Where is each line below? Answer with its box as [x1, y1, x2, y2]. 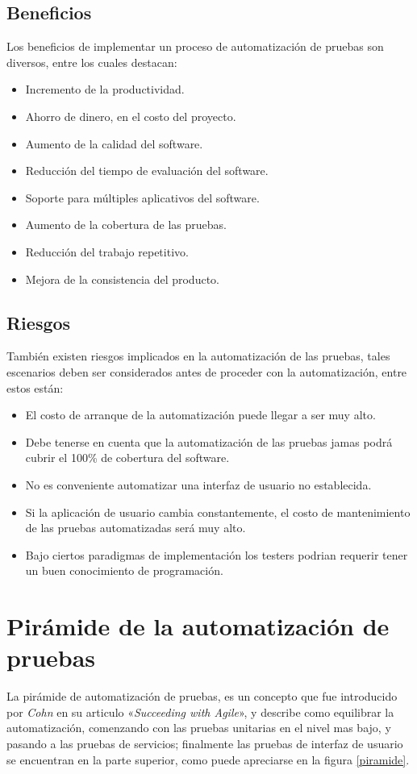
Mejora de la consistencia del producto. [25, 270, 219, 287]
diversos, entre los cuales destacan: [6, 53, 177, 70]
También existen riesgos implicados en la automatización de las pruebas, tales [6, 347, 390, 364]
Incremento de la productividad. [25, 81, 185, 98]
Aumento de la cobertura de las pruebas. [25, 216, 227, 233]
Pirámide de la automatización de [6, 610, 390, 643]
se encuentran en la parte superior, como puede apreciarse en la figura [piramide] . [6, 751, 410, 768]
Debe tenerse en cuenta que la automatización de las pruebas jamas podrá [25, 433, 393, 450]
